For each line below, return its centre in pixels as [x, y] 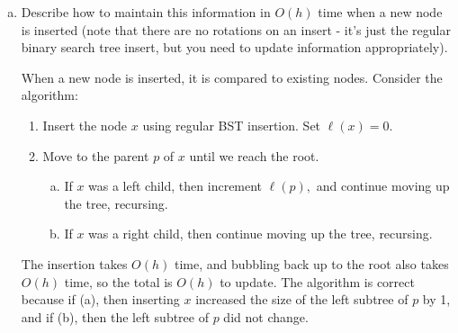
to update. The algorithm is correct [317, 281]
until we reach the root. [254, 155]
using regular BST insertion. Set [232, 125]
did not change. [266, 316]
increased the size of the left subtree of [302, 299]
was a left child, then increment [175, 186]
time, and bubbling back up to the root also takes [311, 263]
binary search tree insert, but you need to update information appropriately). [234, 47]
